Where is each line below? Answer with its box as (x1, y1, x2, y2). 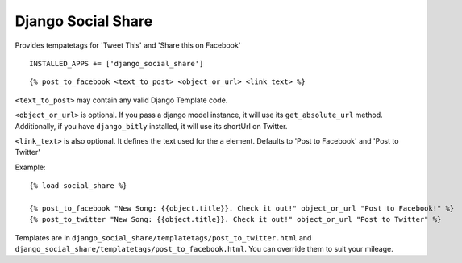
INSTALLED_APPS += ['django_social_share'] (29, 59, 204, 68)
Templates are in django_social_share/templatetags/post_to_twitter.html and (15, 232, 312, 242)
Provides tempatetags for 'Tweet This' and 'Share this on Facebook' (15, 40, 241, 50)
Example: (15, 162, 46, 172)
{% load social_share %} (29, 182, 127, 190)
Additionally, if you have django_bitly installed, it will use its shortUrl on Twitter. (15, 121, 288, 131)
